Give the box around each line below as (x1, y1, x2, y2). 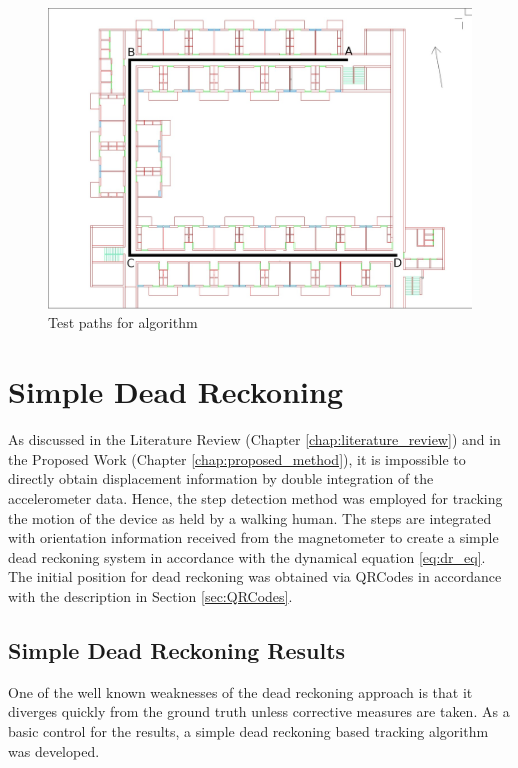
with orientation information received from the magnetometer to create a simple (8, 527, 499, 548)
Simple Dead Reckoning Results (8, 634, 346, 665)
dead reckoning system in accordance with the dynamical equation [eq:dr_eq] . (8, 546, 486, 567)
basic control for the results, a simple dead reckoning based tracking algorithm (8, 720, 489, 741)
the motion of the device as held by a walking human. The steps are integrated (8, 507, 492, 528)
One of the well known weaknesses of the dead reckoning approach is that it (8, 681, 473, 702)
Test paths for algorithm (48, 312, 198, 333)
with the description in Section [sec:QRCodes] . (8, 585, 293, 606)
